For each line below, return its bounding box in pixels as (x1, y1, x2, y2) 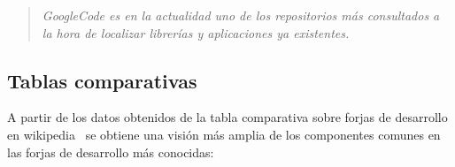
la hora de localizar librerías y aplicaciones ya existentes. (42, 23, 350, 42)
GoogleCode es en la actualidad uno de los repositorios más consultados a (42, 6, 440, 24)
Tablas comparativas (7, 66, 197, 94)
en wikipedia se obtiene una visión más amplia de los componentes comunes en (7, 125, 441, 143)
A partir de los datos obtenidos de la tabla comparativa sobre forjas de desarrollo (7, 108, 448, 126)
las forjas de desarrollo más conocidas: (7, 142, 214, 161)
